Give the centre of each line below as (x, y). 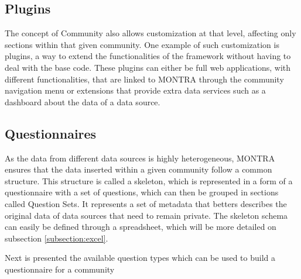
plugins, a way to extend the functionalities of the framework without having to (148, 56)
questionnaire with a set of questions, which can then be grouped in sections (142, 192)
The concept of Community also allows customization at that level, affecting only (150, 33)
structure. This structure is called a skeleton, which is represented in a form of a (149, 180)
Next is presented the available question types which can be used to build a (140, 258)
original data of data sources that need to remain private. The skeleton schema (146, 215)
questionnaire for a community (60, 269)
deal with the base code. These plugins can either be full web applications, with (148, 67)
